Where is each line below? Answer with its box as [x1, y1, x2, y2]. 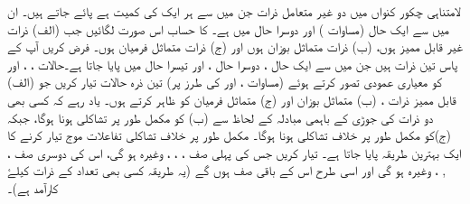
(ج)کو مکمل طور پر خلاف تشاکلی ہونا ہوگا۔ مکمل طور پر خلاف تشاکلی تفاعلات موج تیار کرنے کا [7, 125, 451, 144]
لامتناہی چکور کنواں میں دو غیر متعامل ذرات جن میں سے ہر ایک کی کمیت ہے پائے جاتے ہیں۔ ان [7, 2, 461, 20]
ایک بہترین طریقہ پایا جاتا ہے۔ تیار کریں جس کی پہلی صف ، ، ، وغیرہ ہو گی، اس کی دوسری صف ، [7, 143, 462, 162]
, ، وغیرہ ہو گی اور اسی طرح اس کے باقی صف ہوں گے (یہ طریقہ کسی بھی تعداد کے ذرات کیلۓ [7, 161, 446, 180]
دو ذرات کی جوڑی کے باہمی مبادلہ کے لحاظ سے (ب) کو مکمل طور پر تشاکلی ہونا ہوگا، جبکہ [7, 107, 434, 126]
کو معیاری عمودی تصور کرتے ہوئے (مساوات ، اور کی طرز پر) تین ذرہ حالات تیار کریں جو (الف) [7, 72, 443, 91]
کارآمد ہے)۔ [7, 178, 59, 197]
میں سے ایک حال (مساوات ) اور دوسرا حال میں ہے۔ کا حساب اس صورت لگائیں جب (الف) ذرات [7, 19, 449, 38]
